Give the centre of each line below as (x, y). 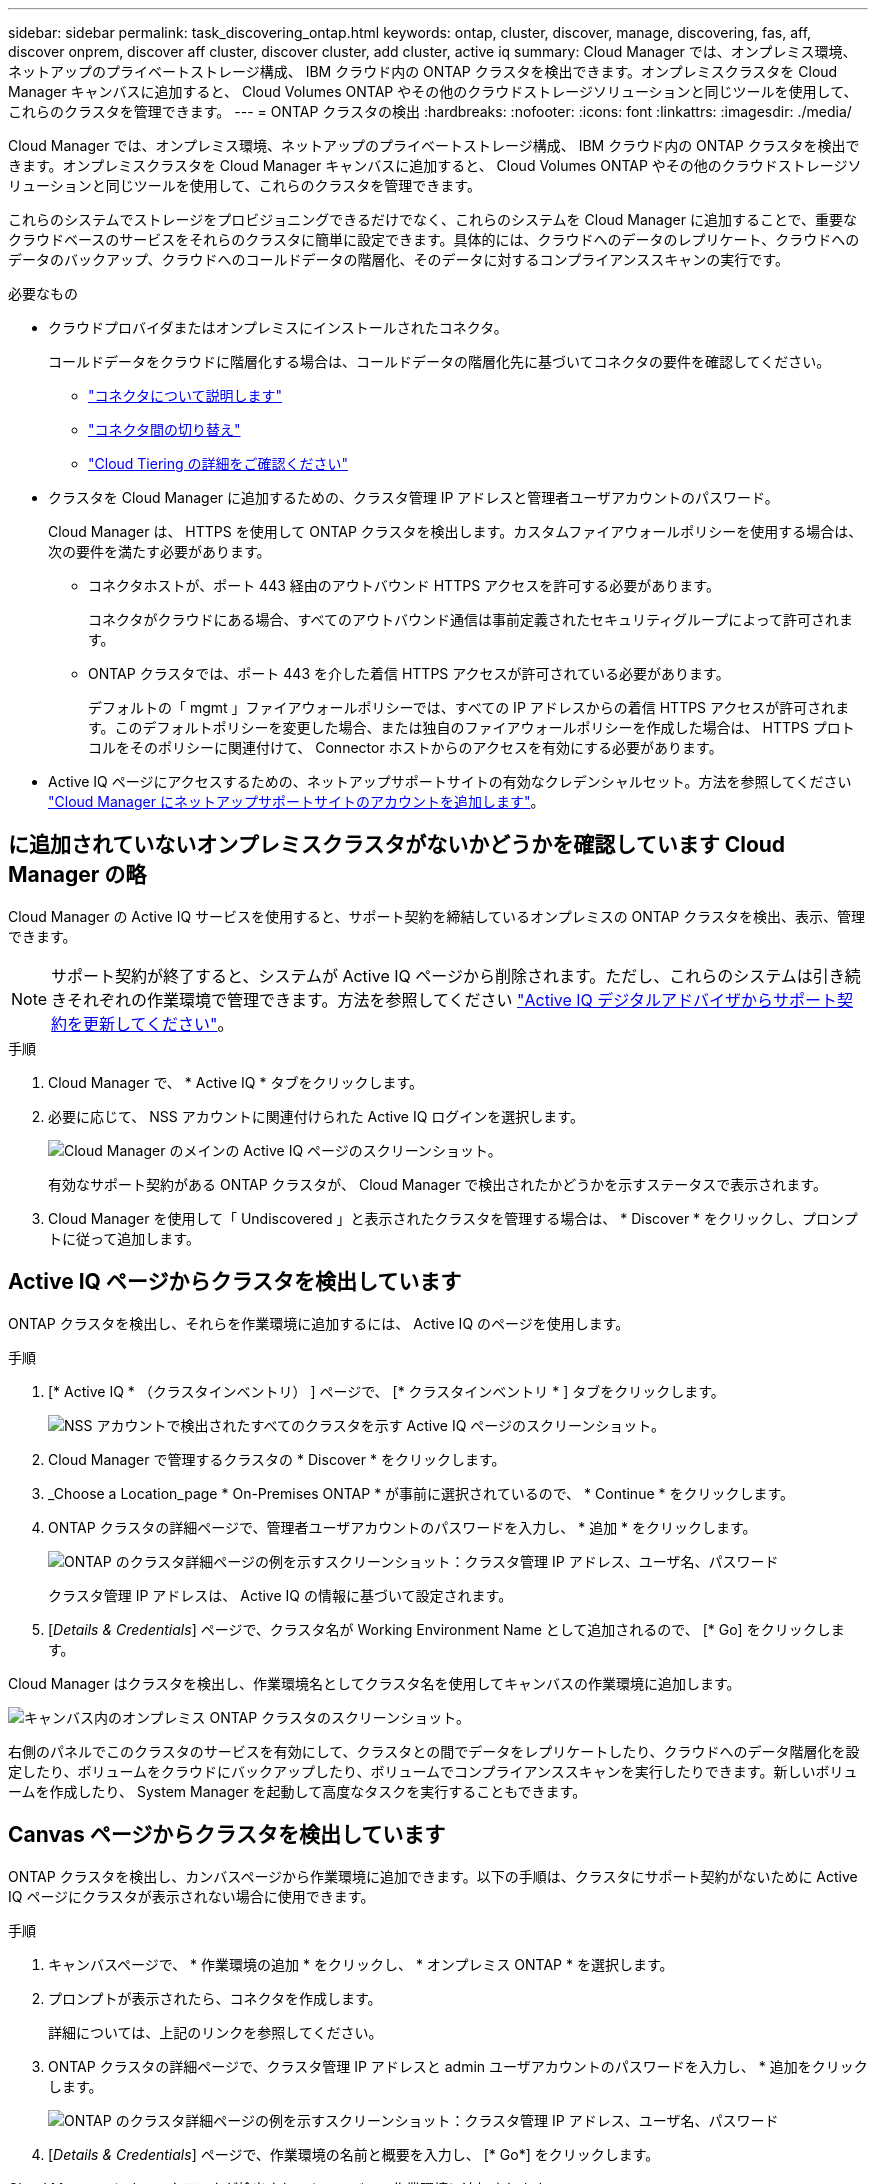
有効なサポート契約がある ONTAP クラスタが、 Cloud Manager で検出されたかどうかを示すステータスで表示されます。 (437, 1184)
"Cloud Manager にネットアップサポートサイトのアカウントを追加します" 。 (296, 801)
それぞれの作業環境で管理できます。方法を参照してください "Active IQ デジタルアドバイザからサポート (452, 999)
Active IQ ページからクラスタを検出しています (235, 1282)
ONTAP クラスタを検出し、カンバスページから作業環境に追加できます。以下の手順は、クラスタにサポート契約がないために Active (433, 1876)
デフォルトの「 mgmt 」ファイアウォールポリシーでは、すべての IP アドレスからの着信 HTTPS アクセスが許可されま (469, 707)
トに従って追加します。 (124, 1238)
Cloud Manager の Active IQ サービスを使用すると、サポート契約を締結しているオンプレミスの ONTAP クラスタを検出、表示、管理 (436, 916)
